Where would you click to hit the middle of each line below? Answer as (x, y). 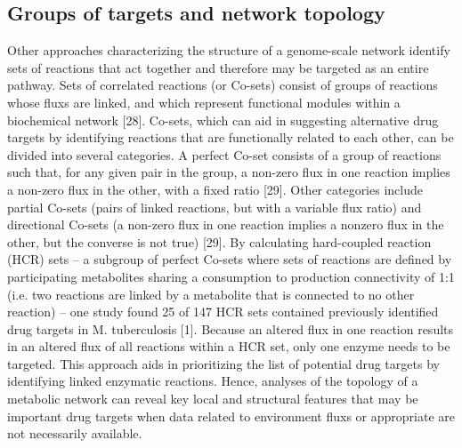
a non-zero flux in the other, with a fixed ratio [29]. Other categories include (215, 189)
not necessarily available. (75, 433)
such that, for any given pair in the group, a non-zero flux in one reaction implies (229, 172)
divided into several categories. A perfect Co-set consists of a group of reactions (224, 154)
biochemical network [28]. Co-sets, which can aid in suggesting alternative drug (223, 120)
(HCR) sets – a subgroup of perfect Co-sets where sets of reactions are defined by (230, 259)
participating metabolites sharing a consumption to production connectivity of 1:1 (231, 276)
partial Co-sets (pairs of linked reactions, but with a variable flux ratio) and (215, 207)
